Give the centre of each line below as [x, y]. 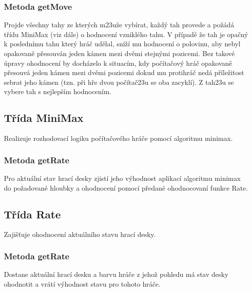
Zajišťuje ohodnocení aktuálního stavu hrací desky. [80, 234]
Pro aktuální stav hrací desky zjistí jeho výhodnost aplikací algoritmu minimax [122, 178]
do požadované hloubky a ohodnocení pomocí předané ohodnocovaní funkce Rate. [126, 187]
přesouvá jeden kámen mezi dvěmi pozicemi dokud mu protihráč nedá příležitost [124, 72]
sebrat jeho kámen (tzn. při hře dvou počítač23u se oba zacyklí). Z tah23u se [119, 82]
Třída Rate [32, 214]
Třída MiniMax [44, 118]
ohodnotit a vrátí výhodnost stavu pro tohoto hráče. [82, 283]
